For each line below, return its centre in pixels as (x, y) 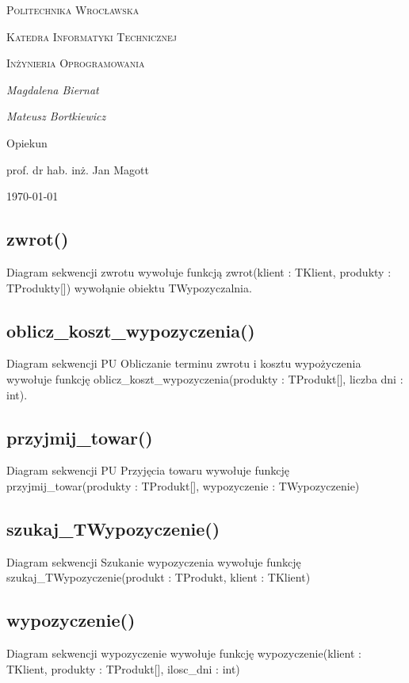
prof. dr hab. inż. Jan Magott (78, 169)
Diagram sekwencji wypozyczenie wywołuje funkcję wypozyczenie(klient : (184, 653)
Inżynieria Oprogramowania (76, 63)
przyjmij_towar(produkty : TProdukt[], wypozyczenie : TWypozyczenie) (183, 485)
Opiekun (27, 142)
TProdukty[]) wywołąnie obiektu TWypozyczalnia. (129, 287)
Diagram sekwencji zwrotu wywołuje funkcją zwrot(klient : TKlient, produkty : (199, 271)
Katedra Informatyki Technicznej (92, 36)
